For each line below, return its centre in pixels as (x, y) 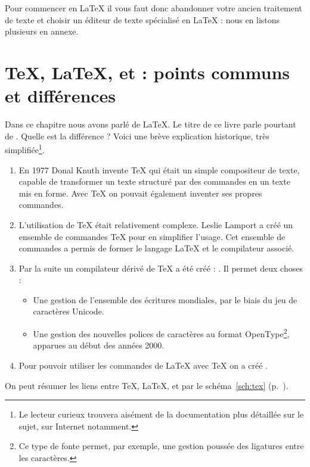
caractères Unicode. (69, 311)
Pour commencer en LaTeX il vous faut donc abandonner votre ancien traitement (154, 8)
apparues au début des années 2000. (99, 345)
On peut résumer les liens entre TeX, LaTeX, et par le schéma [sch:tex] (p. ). (147, 385)
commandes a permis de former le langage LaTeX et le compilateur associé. (156, 248)
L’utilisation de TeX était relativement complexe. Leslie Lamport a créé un (156, 224)
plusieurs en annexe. (42, 31)
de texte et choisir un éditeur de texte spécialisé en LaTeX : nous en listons (142, 19)
